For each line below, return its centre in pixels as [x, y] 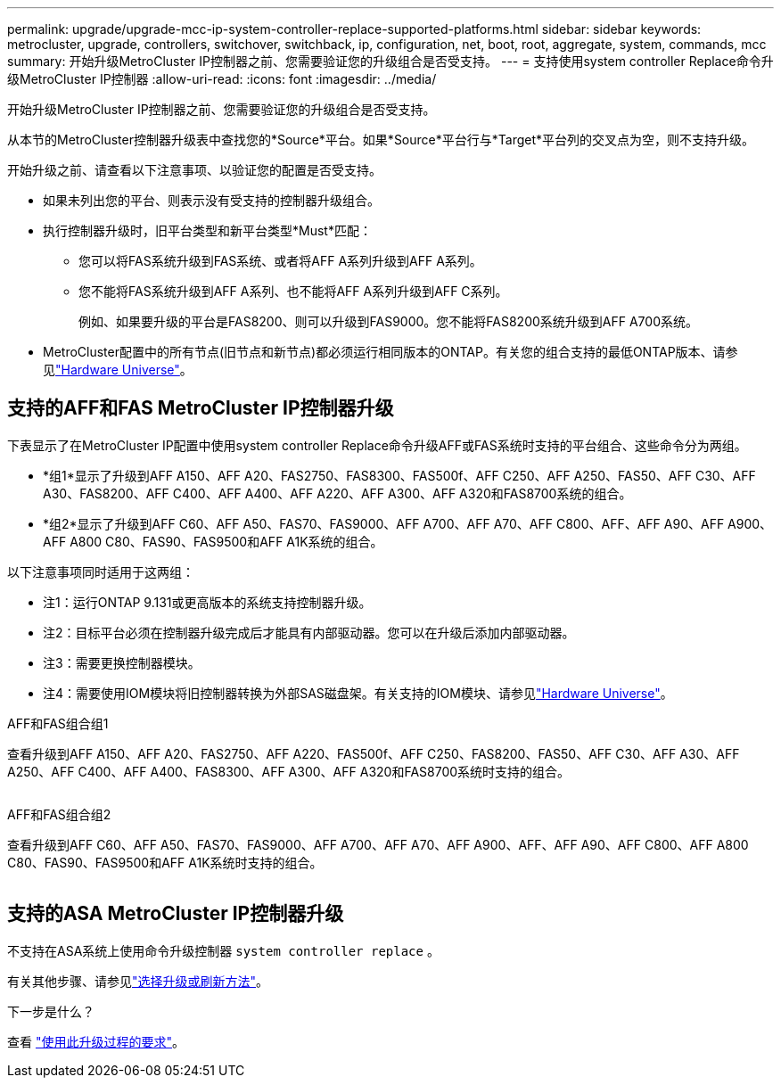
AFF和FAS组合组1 [58, 723]
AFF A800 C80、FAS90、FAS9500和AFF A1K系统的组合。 [213, 541]
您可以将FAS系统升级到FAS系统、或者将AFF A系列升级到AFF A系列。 [280, 261]
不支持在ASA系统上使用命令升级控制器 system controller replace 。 [223, 950]
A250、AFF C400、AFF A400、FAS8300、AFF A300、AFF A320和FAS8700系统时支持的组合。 [289, 771]
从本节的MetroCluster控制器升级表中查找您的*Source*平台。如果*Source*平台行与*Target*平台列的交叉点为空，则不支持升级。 [381, 140]
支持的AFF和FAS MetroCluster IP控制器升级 [201, 408]
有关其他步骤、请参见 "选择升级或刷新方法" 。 [138, 981]
